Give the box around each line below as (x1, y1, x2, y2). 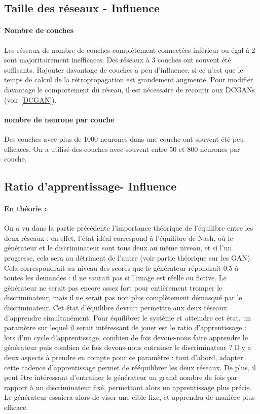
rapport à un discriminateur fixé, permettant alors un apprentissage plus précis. (4, 381, 252, 392)
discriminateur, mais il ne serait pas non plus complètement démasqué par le (4, 292, 242, 303)
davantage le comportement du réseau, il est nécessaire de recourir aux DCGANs (4, 84, 255, 94)
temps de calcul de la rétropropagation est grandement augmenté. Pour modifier (4, 74, 253, 85)
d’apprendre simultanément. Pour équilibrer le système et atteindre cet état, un (4, 312, 251, 323)
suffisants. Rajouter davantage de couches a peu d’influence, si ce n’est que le (4, 64, 243, 75)
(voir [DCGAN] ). (4, 94, 57, 105)
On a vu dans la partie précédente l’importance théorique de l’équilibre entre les (4, 222, 253, 233)
